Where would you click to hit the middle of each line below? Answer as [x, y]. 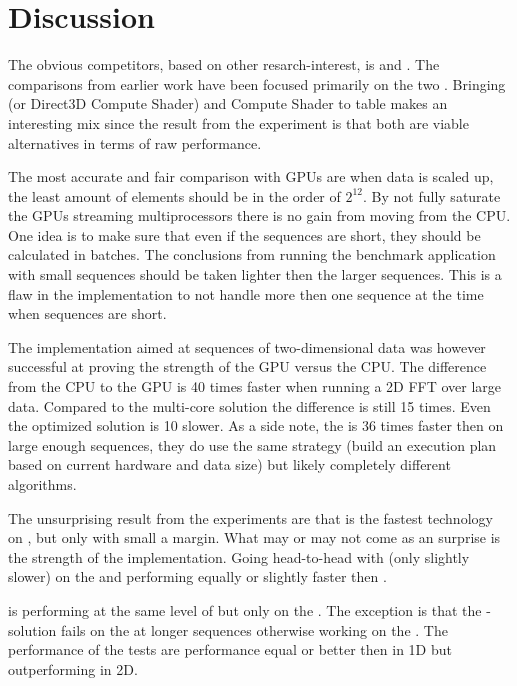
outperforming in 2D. [73, 668]
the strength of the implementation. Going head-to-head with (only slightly [239, 556]
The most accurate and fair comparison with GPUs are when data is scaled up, [251, 176]
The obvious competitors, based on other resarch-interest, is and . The [224, 64]
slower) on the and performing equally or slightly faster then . [197, 576]
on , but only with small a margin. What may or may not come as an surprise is [254, 537]
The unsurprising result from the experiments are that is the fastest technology [250, 517]
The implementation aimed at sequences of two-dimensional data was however [247, 346]
